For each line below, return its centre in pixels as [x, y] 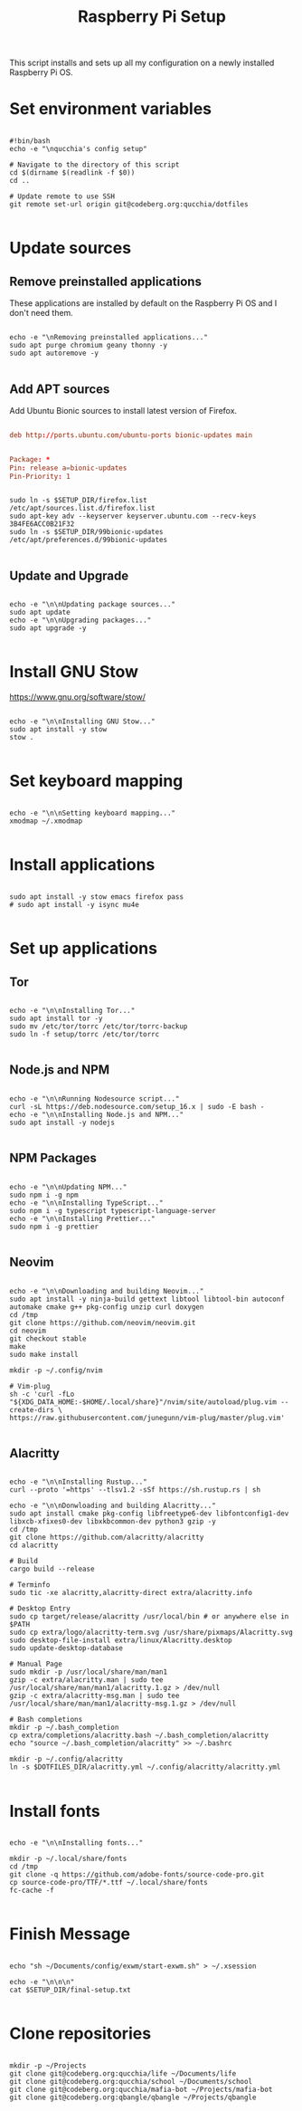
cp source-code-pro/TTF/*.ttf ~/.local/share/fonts [109, 1883]
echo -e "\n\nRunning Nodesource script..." [94, 1098]
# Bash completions [46, 1720]
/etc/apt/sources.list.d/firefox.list [82, 509]
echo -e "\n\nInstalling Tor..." [72, 1011]
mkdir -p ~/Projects [48, 2066]
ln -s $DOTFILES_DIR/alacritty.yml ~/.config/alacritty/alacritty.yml [145, 1767]
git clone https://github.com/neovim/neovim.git [103, 1323]
